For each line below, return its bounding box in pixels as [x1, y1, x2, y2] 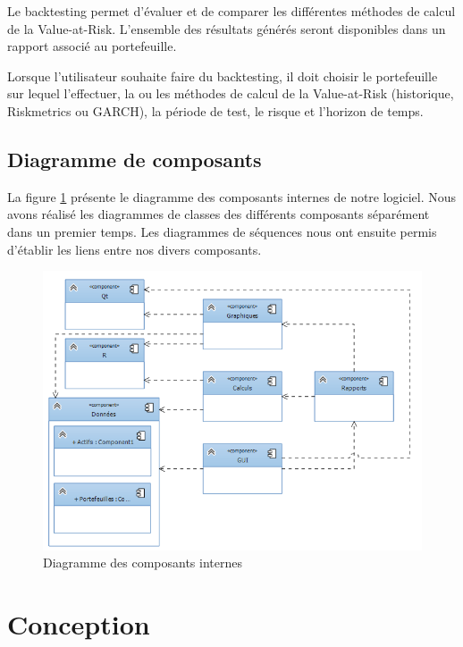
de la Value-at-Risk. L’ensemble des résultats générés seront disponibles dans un [7, 19, 446, 38]
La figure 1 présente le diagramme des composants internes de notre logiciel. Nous [7, 187, 457, 206]
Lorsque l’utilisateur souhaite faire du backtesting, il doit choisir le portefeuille [7, 66, 438, 85]
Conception [7, 606, 150, 643]
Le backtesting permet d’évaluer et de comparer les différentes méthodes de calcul [7, 2, 456, 20]
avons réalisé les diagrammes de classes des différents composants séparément [7, 205, 430, 223]
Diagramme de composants [7, 145, 262, 172]
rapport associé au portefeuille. [7, 37, 177, 55]
